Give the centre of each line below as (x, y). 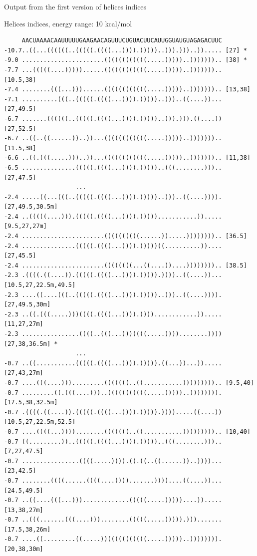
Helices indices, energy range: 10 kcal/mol (68, 23)
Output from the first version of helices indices (75, 6)
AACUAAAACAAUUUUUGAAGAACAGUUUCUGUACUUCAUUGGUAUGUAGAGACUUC (122, 41)
